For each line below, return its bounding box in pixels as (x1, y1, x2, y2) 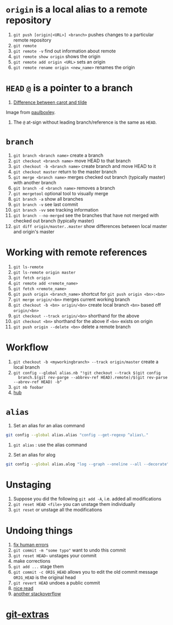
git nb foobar (13, 385, 44, 390)
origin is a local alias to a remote (6, 4, 148, 15)
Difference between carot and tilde (13, 99, 87, 105)
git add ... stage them (13, 563, 64, 570)
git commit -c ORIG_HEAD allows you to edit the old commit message (13, 569, 158, 575)
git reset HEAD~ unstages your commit (13, 553, 97, 559)
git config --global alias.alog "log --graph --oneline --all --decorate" (6, 461, 169, 467)
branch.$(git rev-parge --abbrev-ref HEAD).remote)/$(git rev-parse (18, 375, 168, 380)
